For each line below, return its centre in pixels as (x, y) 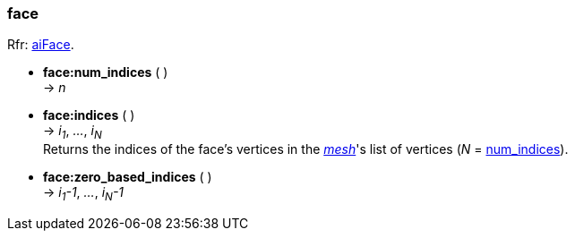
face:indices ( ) (89, 115)
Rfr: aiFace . (41, 45)
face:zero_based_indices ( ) (128, 177)
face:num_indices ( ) (106, 72)
